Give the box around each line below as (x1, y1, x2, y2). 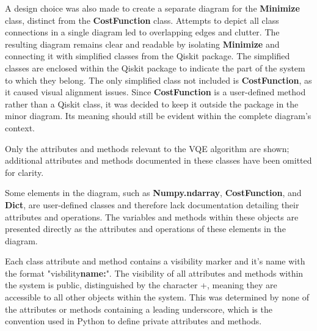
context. (5, 121, 35, 134)
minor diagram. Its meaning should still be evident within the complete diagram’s (5, 109, 312, 122)
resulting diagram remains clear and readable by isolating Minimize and (5, 37, 280, 50)
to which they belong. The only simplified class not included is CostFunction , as (5, 73, 312, 86)
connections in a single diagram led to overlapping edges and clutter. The (5, 26, 280, 38)
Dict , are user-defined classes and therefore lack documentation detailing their (5, 198, 299, 211)
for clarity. (5, 166, 44, 178)
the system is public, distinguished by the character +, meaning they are (5, 278, 277, 291)
